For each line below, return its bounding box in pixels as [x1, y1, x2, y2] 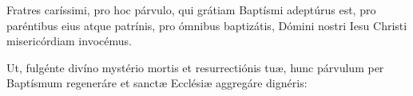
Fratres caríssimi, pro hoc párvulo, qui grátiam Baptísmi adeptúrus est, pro [6, 2, 376, 17]
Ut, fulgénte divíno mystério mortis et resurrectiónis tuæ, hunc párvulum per [6, 59, 384, 75]
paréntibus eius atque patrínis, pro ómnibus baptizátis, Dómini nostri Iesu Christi [6, 17, 407, 33]
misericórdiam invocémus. [6, 33, 132, 49]
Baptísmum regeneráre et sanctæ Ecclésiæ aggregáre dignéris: [6, 75, 308, 91]
